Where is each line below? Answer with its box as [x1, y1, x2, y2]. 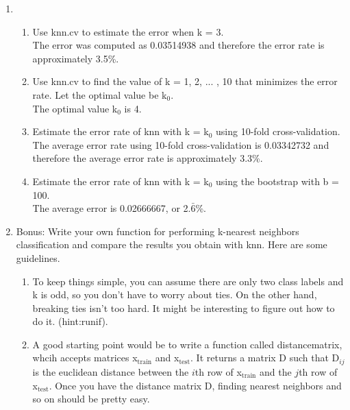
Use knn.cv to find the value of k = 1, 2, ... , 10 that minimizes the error [32, 74, 338, 88]
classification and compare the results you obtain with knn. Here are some [16, 237, 327, 252]
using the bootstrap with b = [216, 173, 339, 188]
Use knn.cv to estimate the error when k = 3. [32, 24, 224, 38]
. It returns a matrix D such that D [190, 350, 340, 365]
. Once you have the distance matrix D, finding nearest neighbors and [49, 378, 342, 392]
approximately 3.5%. [32, 51, 119, 65]
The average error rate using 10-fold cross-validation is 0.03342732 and [32, 137, 329, 152]
